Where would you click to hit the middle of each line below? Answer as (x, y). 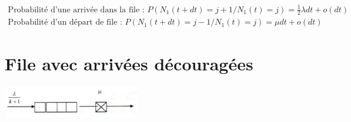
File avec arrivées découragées (129, 63)
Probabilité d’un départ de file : (65, 23)
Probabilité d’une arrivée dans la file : (76, 10)
